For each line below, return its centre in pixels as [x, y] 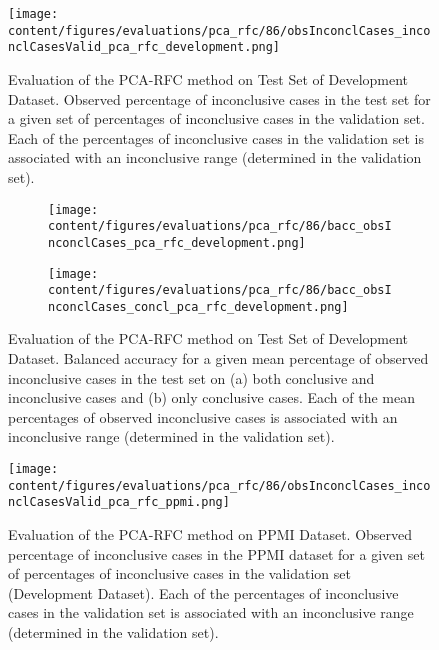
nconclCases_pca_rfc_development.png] [177, 242]
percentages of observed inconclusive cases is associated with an [203, 416]
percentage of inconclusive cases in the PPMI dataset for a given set [216, 553]
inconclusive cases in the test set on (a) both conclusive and [191, 377]
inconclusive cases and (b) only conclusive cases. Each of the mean [211, 397]
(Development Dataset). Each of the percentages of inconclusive [203, 592]
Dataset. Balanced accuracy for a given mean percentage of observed [218, 358]
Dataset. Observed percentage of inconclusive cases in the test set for [219, 98]
